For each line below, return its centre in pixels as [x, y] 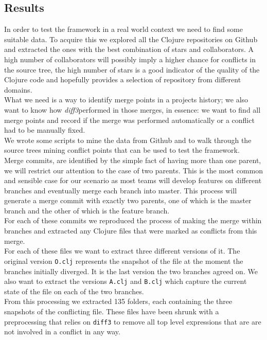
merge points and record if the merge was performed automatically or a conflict [129, 120]
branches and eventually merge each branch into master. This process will [121, 190]
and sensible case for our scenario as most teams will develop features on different [133, 180]
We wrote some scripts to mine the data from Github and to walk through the [128, 140]
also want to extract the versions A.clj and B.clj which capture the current [126, 281]
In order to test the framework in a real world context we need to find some [123, 29]
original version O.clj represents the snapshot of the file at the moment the [124, 261]
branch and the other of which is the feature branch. [87, 210]
